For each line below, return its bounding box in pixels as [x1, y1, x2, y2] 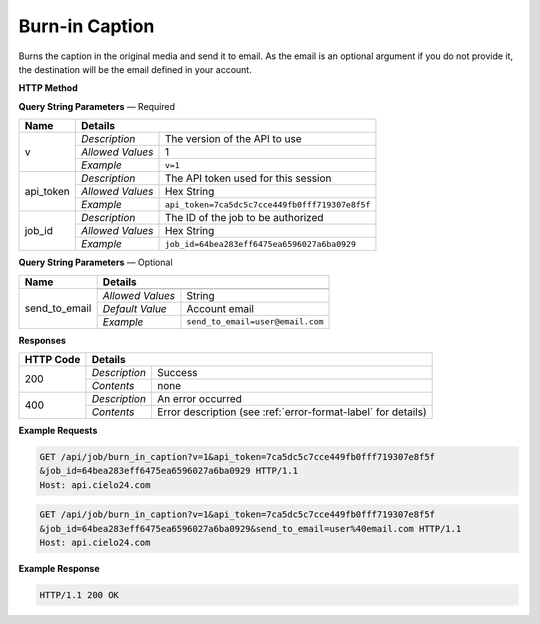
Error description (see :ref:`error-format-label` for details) [156, 405, 427, 419]
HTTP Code [24, 352, 81, 366]
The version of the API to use [164, 132, 302, 146]
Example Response [18, 563, 100, 574]
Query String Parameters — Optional [18, 256, 174, 269]
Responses [18, 334, 67, 346]
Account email [186, 301, 255, 315]
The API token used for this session [164, 171, 332, 185]
